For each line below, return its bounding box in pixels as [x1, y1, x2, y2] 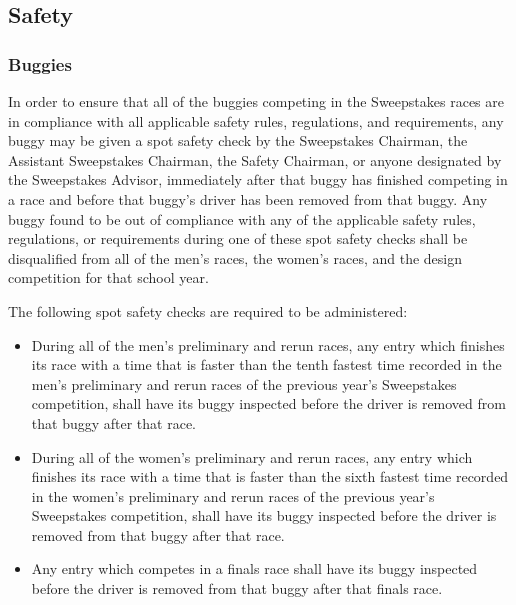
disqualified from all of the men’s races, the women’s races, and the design [8, 247, 462, 268]
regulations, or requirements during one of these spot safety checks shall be [8, 228, 468, 249]
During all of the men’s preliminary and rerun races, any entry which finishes [31, 334, 505, 355]
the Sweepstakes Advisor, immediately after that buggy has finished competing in [8, 169, 508, 190]
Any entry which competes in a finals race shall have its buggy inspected [31, 558, 478, 579]
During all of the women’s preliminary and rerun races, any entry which [31, 446, 473, 467]
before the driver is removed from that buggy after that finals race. [31, 578, 443, 599]
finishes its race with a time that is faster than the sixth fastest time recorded [31, 466, 509, 487]
